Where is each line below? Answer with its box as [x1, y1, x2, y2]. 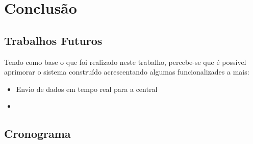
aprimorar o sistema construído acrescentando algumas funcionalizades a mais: [4, 66, 249, 77]
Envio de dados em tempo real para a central [16, 83, 158, 94]
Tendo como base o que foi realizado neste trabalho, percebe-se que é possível [4, 56, 246, 67]
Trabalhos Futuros [4, 32, 103, 48]
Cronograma [4, 126, 71, 141]
